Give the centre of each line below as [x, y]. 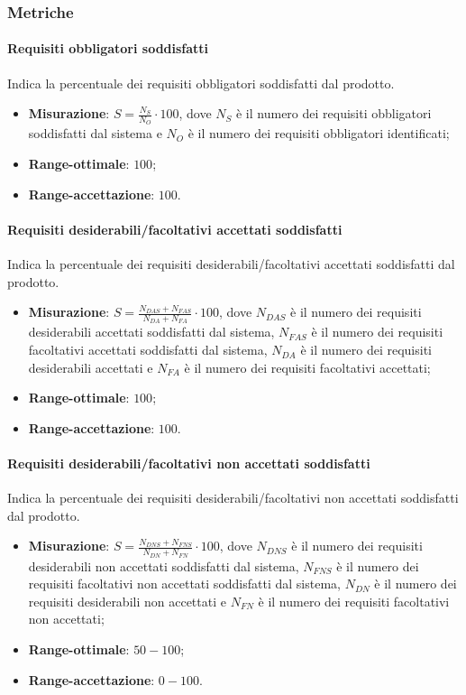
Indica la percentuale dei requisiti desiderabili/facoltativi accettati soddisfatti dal [231, 264]
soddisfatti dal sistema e [95, 133]
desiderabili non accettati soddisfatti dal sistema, [164, 565]
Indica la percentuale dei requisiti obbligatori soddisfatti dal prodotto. [201, 83]
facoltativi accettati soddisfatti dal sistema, [148, 350]
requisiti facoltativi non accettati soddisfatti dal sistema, [184, 584]
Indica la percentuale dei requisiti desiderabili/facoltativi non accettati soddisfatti [233, 498]
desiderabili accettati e [91, 367]
